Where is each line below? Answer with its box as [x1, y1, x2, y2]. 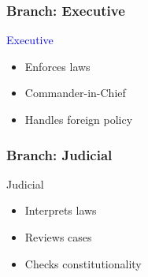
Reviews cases [24, 229, 92, 245]
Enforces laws [24, 58, 91, 74]
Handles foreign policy [24, 111, 133, 127]
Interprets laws [24, 202, 97, 219]
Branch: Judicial [6, 144, 113, 164]
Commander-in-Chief [24, 84, 126, 101]
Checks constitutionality [24, 255, 142, 271]
